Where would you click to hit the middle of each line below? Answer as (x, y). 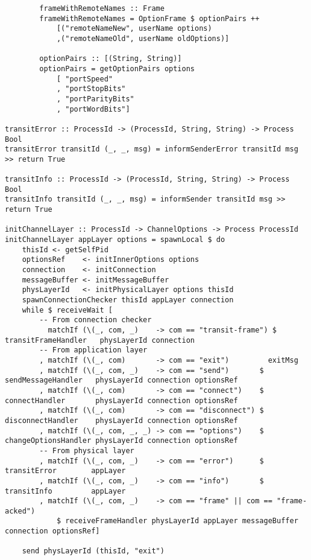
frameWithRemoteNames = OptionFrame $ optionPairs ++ (149, 18)
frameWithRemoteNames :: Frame (102, 8)
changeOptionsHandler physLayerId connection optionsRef (121, 441)
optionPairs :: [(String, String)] (111, 59)
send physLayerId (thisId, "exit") (93, 551)
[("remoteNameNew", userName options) (134, 29)
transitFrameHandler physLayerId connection (100, 340)
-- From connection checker (96, 320)
